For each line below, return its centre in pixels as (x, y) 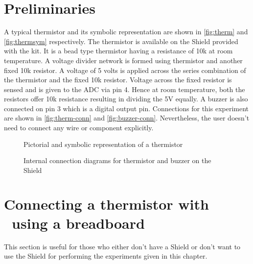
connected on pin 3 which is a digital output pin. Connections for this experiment (126, 108)
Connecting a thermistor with (106, 204)
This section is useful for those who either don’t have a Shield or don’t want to (122, 246)
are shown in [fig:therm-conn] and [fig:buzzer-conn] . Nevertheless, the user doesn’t (127, 118)
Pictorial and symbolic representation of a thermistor (103, 144)
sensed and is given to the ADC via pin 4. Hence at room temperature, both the (125, 89)
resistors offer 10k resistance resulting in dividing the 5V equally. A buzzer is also (126, 99)
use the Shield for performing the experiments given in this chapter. (106, 256)
